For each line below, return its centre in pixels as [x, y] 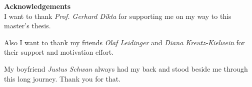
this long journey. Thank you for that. [62, 78]
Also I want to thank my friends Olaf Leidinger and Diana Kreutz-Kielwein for [124, 42]
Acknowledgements [37, 6]
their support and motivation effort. [59, 52]
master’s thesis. [27, 26]
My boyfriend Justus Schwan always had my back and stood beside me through [126, 68]
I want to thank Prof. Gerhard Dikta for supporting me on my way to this [118, 16]
